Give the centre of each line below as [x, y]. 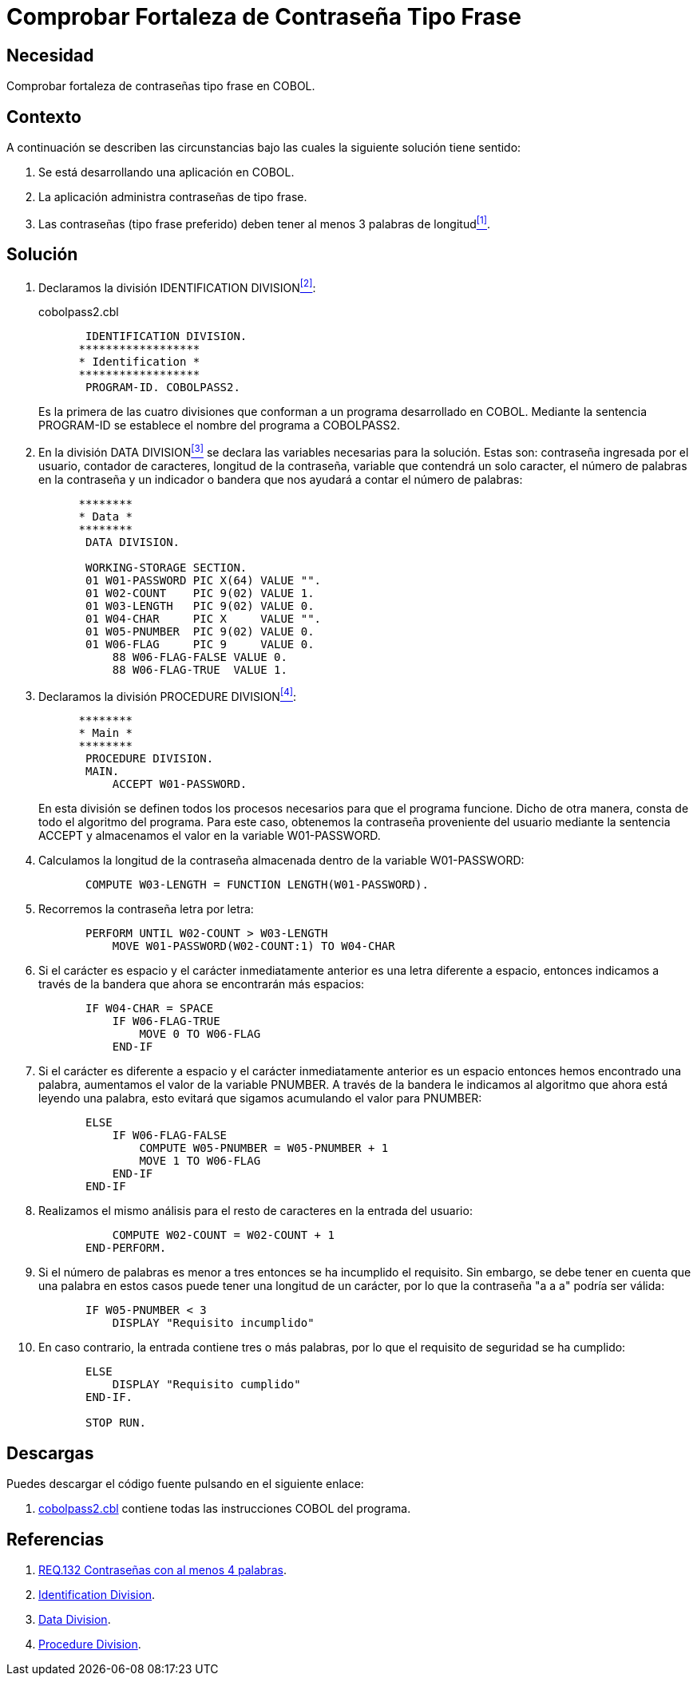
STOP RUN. [116, 1423]
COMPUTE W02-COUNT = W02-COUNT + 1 [223, 1235]
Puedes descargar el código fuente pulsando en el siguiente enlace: [185, 1484]
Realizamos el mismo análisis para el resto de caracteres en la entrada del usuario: [255, 1211]
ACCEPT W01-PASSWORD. [180, 784]
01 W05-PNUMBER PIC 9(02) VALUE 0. [200, 631]
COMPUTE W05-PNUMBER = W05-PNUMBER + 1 [264, 1148]
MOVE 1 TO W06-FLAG [200, 1161]
